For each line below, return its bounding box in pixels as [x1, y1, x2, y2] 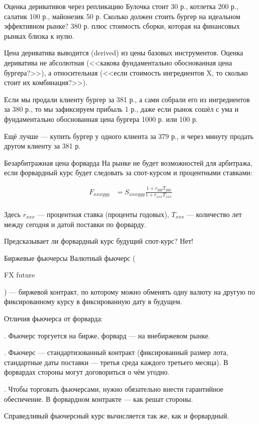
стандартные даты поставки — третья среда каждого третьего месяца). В [4, 357, 228, 367]
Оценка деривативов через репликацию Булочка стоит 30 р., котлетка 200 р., [4, 1, 238, 11]
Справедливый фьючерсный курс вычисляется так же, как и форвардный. [4, 410, 229, 421]
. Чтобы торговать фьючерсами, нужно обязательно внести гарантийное [4, 384, 224, 394]
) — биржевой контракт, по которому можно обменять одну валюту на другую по [4, 286, 255, 297]
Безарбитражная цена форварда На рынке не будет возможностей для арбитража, [4, 157, 252, 168]
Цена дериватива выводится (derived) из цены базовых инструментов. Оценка [4, 47, 243, 58]
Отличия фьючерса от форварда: [4, 313, 103, 324]
